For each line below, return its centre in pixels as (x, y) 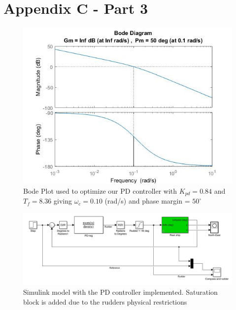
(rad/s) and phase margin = (147, 201)
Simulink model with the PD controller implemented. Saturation (120, 292)
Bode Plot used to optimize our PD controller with (100, 190)
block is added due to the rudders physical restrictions (105, 301)
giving (63, 201)
